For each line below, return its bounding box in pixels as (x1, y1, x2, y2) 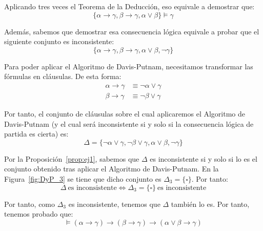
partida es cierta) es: (4, 128, 69, 139)
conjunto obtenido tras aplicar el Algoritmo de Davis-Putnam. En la (4, 163, 219, 174)
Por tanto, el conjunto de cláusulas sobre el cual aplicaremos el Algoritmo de (4, 108, 246, 119)
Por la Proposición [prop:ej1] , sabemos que (4, 153, 139, 164)
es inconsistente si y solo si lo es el (150, 153, 257, 164)
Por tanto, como (4, 198, 55, 209)
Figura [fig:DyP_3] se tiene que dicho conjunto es (4, 174, 161, 184)
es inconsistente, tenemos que (68, 198, 160, 209)
